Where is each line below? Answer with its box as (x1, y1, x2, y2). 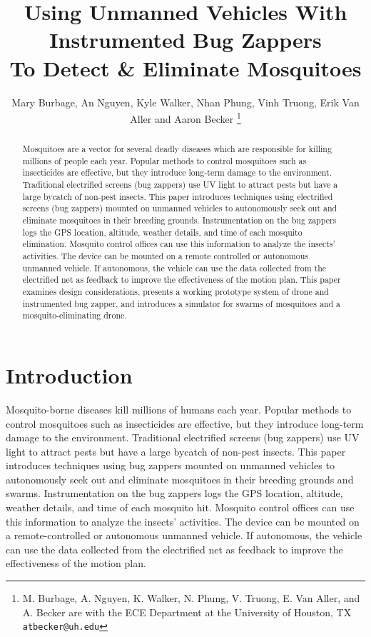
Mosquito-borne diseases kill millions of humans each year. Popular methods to (6, 401, 352, 416)
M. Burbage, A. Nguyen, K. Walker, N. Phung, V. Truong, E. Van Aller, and (22, 591, 360, 606)
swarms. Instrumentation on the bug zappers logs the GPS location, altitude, (6, 486, 343, 501)
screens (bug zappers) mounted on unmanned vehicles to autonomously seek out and (22, 202, 337, 214)
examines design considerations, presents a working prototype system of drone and (22, 286, 329, 298)
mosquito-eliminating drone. (22, 309, 127, 321)
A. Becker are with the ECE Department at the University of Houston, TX (22, 604, 352, 619)
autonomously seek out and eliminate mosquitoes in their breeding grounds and (6, 471, 354, 486)
